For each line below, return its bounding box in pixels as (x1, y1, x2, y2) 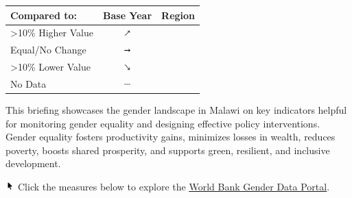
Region (161, 8, 196, 22)
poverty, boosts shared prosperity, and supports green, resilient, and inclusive (5, 143, 330, 157)
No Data (10, 76, 47, 90)
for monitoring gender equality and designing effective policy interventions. (5, 116, 320, 130)
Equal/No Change (10, 42, 86, 57)
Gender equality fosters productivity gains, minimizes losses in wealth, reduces (5, 129, 336, 144)
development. (5, 156, 61, 171)
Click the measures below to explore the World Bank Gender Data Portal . (17, 179, 330, 193)
